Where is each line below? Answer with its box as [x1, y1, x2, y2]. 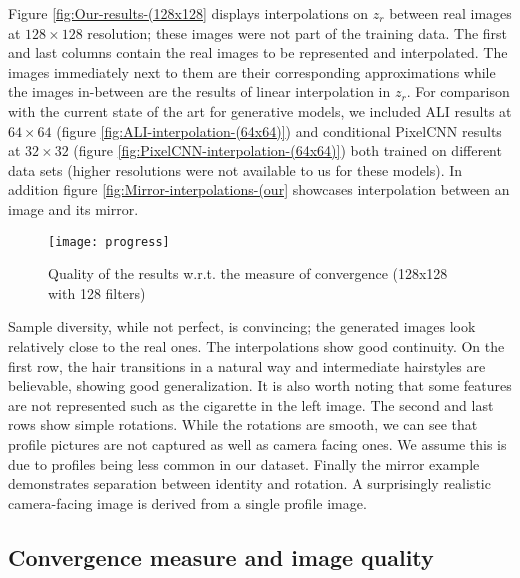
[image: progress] [48, 234, 170, 249]
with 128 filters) [48, 282, 146, 303]
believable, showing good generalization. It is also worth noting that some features [8, 375, 512, 396]
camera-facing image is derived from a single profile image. [8, 492, 367, 513]
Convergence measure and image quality [8, 541, 434, 572]
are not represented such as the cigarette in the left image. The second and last [8, 394, 494, 415]
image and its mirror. [8, 198, 139, 219]
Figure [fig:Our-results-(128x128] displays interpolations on [8, 3, 369, 23]
